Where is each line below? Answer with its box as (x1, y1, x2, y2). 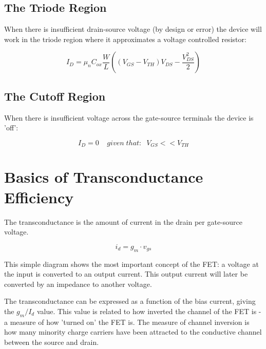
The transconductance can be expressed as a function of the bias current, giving (4, 296, 256, 306)
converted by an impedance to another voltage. (4, 278, 152, 289)
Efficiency (4, 186, 74, 207)
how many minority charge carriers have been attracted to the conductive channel (4, 326, 262, 337)
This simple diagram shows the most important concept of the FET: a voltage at (4, 258, 259, 269)
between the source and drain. (4, 336, 99, 347)
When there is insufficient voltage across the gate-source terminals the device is (4, 112, 254, 123)
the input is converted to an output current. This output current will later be (4, 268, 248, 279)
